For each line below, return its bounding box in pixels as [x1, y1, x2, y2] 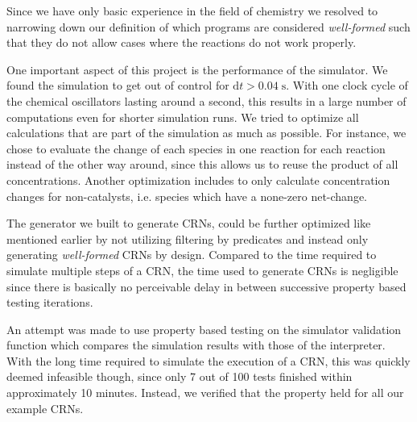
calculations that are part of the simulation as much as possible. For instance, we [6, 124, 407, 141]
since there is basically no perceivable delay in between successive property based [6, 278, 407, 295]
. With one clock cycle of [286, 77, 408, 94]
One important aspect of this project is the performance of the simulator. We [6, 61, 388, 77]
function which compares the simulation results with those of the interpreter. [6, 336, 386, 353]
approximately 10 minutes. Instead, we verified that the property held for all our [6, 384, 404, 401]
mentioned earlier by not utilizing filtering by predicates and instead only [6, 230, 369, 247]
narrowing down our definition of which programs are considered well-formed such [6, 18, 411, 35]
